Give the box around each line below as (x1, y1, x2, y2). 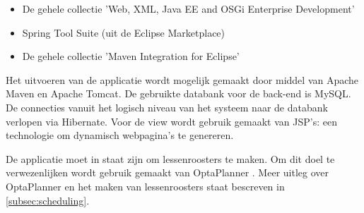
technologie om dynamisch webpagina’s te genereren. (6, 128, 234, 142)
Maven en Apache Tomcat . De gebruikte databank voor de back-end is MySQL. (6, 86, 351, 101)
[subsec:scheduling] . (6, 193, 90, 207)
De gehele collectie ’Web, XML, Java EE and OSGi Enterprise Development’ (22, 1, 355, 16)
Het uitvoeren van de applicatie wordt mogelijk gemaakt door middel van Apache (6, 72, 359, 87)
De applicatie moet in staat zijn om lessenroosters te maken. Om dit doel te (6, 151, 335, 166)
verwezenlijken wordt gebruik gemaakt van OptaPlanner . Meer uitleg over (6, 165, 329, 180)
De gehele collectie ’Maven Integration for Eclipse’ (22, 49, 240, 63)
